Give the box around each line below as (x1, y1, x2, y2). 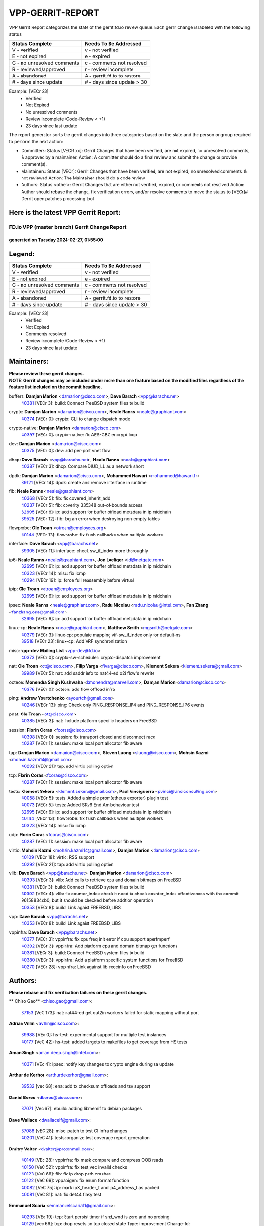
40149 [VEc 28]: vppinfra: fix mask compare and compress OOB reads (21, 1157, 164, 1163)
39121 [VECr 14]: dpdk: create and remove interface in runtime (21, 480, 147, 485)
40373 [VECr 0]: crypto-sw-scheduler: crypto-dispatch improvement (21, 654, 161, 660)
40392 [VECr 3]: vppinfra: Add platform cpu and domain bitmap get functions (21, 943, 178, 949)
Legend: (9, 250, 35, 258)
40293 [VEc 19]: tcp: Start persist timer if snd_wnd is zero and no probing (21, 1214, 170, 1220)
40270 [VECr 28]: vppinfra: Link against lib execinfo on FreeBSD (21, 964, 151, 970)
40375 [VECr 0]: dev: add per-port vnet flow (21, 448, 111, 454)
